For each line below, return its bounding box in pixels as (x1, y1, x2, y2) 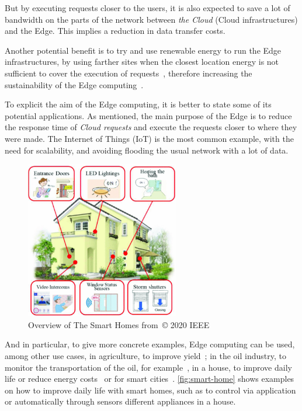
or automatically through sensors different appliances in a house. (5, 395, 236, 407)
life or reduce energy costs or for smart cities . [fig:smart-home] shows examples (5, 372, 294, 385)
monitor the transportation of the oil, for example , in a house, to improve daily (5, 361, 292, 373)
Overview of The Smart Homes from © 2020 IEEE (28, 318, 210, 330)
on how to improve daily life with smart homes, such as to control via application (5, 384, 296, 396)
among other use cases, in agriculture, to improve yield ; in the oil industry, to (5, 349, 286, 361)
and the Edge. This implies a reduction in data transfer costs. (5, 25, 225, 37)
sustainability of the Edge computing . (5, 78, 144, 90)
